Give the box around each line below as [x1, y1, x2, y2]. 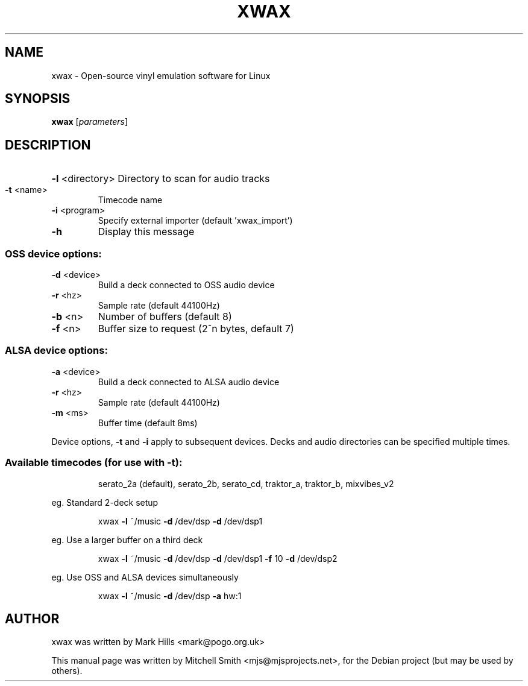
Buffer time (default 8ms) [98, 417, 198, 428]
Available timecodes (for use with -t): [5, 456, 183, 469]
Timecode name [98, 195, 163, 206]
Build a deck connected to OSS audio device [98, 280, 275, 291]
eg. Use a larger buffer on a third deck [51, 534, 203, 545]
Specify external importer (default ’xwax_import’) [98, 215, 293, 226]
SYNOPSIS [5, 91, 71, 107]
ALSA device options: [5, 344, 108, 357]
